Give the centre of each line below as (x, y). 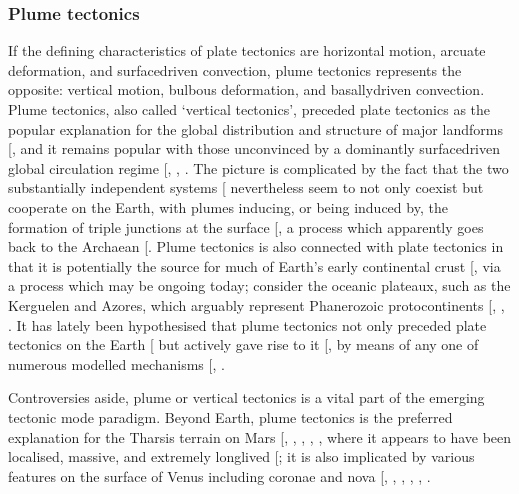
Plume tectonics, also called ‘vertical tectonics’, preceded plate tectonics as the (249, 109)
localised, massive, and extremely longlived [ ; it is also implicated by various (241, 456)
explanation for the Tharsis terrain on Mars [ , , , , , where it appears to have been (260, 436)
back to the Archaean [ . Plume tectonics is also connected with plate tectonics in (256, 246)
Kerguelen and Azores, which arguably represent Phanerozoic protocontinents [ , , (256, 304)
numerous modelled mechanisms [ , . (116, 363)
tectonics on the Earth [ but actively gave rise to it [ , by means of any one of (243, 344)
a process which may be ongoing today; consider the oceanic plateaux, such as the (259, 285)
